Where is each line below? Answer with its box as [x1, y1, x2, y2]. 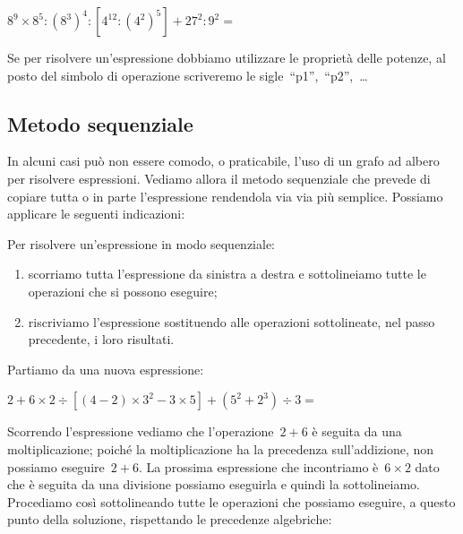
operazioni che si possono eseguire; [28, 281, 218, 300]
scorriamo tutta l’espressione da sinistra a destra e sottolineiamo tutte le [28, 264, 426, 283]
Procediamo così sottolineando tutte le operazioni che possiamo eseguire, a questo [7, 492, 456, 511]
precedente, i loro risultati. [28, 330, 175, 349]
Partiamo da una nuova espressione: [7, 359, 204, 378]
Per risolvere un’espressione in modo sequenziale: [7, 234, 275, 253]
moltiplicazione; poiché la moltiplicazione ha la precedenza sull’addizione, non [7, 439, 434, 458]
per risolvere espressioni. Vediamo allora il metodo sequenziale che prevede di [7, 168, 431, 187]
